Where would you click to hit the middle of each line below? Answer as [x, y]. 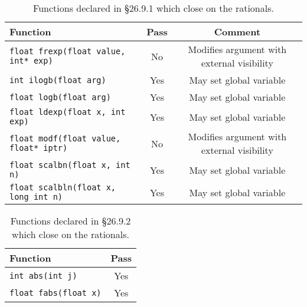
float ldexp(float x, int [68, 112]
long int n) [36, 197]
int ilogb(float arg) [58, 80]
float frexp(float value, [68, 51]
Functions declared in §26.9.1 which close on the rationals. [153, 8]
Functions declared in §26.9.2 [71, 221]
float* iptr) [39, 148]
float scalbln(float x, [63, 187]
